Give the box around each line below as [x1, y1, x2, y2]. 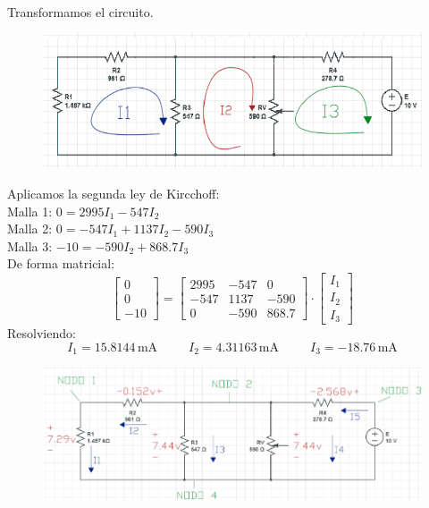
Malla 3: [7, 236, 53, 255]
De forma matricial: [7, 254, 115, 273]
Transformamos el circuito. [7, 3, 154, 21]
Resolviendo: [7, 324, 76, 343]
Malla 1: [7, 201, 53, 220]
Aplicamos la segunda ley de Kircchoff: [7, 183, 220, 202]
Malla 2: [7, 219, 53, 238]
